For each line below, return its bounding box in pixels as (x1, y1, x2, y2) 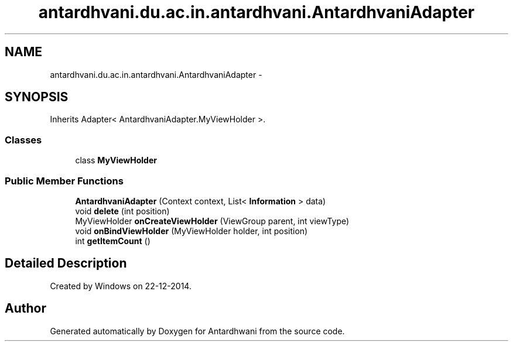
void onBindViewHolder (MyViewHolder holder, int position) (75, 225, 308, 236)
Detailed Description (5, 256, 127, 271)
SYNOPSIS (5, 90, 69, 105)
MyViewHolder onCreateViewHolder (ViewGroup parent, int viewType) (75, 215, 350, 226)
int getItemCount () (75, 235, 151, 246)
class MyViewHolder (75, 155, 157, 166)
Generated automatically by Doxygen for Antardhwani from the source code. (50, 326, 345, 336)
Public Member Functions (5, 174, 124, 187)
